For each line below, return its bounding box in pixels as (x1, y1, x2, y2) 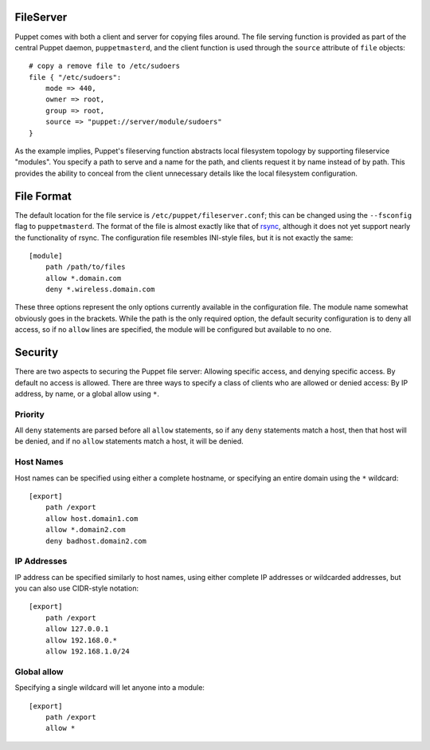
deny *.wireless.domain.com (45, 285, 155, 294)
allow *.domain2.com (45, 525, 126, 535)
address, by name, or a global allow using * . (14, 389, 159, 398)
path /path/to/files (45, 262, 126, 271)
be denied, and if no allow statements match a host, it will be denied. (14, 436, 244, 446)
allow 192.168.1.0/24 (45, 647, 131, 656)
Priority (14, 409, 45, 420)
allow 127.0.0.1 (45, 625, 109, 634)
